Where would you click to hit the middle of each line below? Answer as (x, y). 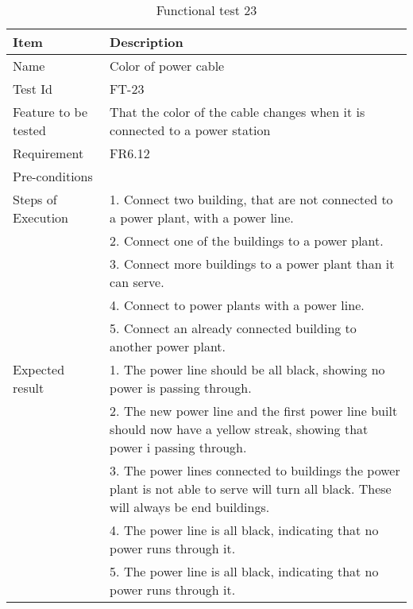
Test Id (33, 89)
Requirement (48, 153)
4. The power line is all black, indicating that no (244, 530)
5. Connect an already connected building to (233, 328)
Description (147, 42)
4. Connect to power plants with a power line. (237, 305)
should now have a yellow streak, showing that (239, 429)
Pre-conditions (53, 176)
